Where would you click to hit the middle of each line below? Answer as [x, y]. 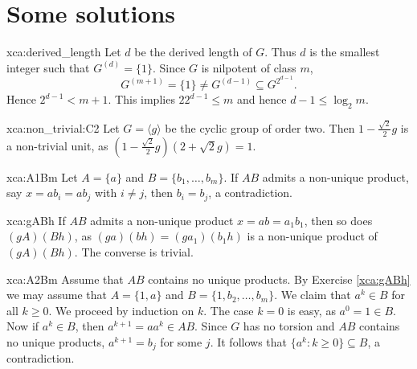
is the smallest [345, 52]
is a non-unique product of [312, 236]
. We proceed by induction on [121, 310]
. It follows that [248, 341]
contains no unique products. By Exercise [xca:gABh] [279, 279]
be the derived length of [193, 52]
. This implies [141, 99]
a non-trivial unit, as [57, 145]
